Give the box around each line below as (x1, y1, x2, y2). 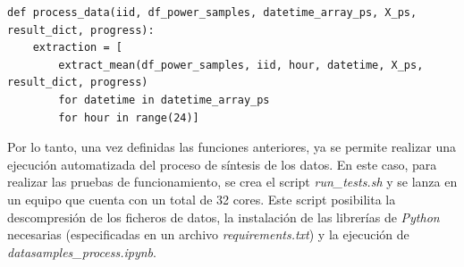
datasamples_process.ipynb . (7, 242, 156, 261)
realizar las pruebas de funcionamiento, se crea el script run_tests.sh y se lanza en (7, 172, 458, 191)
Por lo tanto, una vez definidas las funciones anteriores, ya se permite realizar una (7, 138, 457, 156)
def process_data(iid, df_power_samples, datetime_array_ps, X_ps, (7, 6, 418, 19)
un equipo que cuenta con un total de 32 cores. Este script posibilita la (7, 189, 396, 208)
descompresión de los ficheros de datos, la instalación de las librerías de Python (7, 207, 440, 226)
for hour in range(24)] (58, 111, 199, 124)
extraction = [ (32, 41, 122, 54)
